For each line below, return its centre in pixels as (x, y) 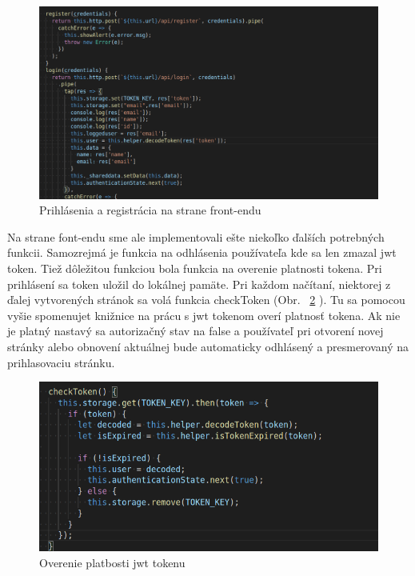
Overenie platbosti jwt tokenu (112, 562)
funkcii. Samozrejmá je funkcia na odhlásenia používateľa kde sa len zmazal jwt (202, 252)
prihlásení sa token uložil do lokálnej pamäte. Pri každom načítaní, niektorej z (199, 284)
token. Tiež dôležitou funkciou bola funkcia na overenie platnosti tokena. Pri (195, 268)
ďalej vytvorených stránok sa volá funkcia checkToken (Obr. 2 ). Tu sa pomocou (206, 300)
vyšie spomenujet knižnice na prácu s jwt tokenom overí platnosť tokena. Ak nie (204, 315)
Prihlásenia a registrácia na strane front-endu (150, 210)
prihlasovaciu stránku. (61, 362)
